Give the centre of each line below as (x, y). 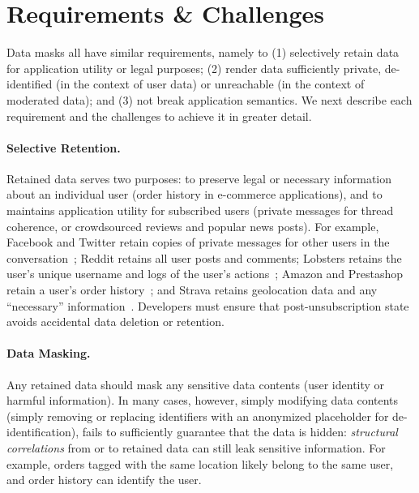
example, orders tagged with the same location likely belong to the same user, (200, 463)
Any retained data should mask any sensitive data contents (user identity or (196, 384)
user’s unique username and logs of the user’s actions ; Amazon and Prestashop (205, 274)
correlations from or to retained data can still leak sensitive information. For (196, 448)
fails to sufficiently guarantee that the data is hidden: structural (240, 432)
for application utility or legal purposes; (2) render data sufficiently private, (194, 68)
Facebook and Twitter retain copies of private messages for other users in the (198, 242)
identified (30, 84)
